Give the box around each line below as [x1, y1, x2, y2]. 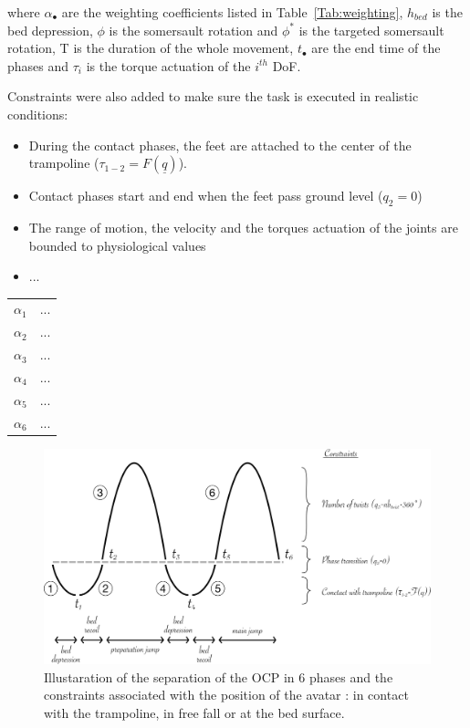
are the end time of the [311, 38, 441, 57]
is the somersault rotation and [109, 20, 278, 39]
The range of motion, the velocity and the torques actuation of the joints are [28, 217, 458, 236]
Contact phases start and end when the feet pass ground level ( [28, 186, 383, 205]
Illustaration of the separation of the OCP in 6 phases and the [44, 667, 393, 686]
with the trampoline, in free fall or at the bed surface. [44, 703, 345, 722]
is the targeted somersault [298, 20, 444, 39]
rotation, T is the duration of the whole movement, [7, 38, 294, 57]
